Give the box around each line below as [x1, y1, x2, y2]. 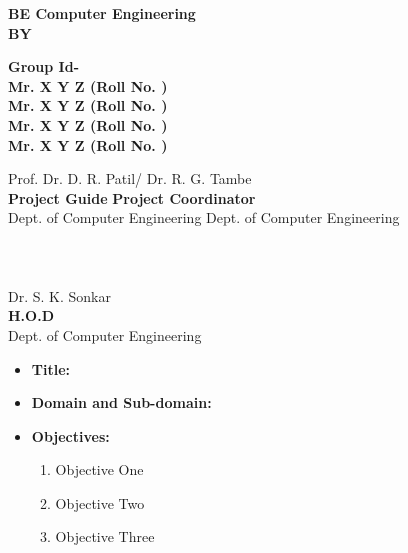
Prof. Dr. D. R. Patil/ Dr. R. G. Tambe [8, 168, 252, 189]
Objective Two [55, 492, 145, 513]
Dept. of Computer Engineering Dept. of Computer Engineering [8, 207, 400, 228]
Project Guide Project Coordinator [8, 187, 256, 208]
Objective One [55, 459, 144, 480]
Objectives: [31, 425, 110, 446]
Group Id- [8, 56, 80, 77]
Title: [31, 358, 71, 379]
